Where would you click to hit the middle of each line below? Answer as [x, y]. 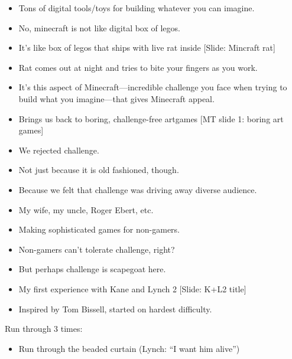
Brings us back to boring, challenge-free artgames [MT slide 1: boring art [151, 118]
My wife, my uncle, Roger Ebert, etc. [86, 209]
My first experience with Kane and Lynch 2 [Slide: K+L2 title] [132, 288]
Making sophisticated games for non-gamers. [99, 229]
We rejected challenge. [59, 150]
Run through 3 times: [44, 329]
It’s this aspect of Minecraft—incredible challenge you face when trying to [153, 87]
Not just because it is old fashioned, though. [99, 170]
